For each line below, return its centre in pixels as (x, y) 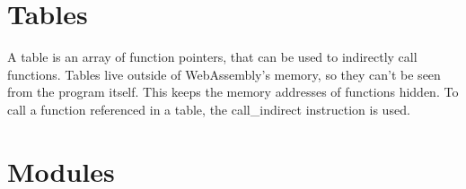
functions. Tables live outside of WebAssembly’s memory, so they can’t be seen (224, 74)
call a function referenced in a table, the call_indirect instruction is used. (209, 109)
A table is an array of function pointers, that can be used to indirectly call (212, 57)
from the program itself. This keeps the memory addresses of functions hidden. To (233, 92)
